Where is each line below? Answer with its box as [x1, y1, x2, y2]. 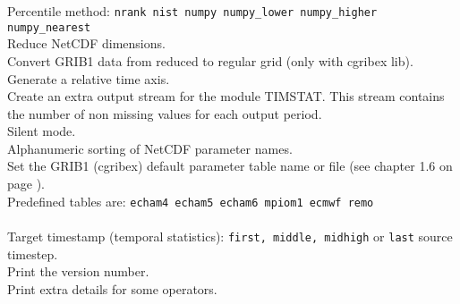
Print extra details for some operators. [7, 279, 217, 298]
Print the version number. [7, 262, 149, 281]
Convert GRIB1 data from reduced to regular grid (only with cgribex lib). [7, 51, 413, 70]
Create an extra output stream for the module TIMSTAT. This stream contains [7, 87, 445, 106]
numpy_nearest [7, 21, 91, 34]
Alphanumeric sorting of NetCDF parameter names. [7, 139, 293, 157]
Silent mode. [7, 122, 76, 140]
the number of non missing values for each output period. [7, 104, 322, 122]
